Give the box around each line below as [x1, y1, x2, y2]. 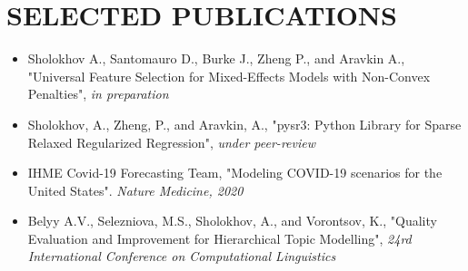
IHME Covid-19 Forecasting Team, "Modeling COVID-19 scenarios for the [27, 163, 443, 182]
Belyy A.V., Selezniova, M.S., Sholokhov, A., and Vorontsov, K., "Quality [27, 211, 437, 230]
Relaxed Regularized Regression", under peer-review [27, 132, 315, 151]
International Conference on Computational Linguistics [27, 247, 336, 266]
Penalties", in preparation [27, 84, 169, 103]
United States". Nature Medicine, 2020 [27, 180, 244, 199]
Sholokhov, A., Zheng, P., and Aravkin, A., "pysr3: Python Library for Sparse [27, 114, 462, 133]
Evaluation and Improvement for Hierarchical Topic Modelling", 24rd [27, 228, 412, 247]
